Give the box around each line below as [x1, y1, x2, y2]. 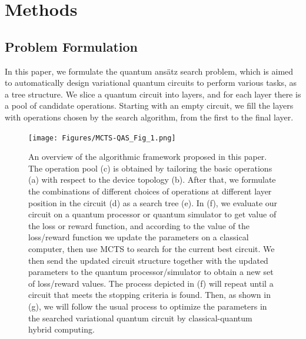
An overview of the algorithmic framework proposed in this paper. [28, 150, 267, 163]
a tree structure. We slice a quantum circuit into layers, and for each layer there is [5, 88, 301, 100]
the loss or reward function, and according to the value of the [28, 219, 250, 231]
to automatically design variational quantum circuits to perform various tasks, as [5, 76, 297, 89]
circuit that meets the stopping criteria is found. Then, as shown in [28, 288, 271, 301]
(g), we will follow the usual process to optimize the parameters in [28, 300, 267, 312]
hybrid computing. [28, 323, 95, 335]
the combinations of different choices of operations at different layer [28, 184, 272, 197]
